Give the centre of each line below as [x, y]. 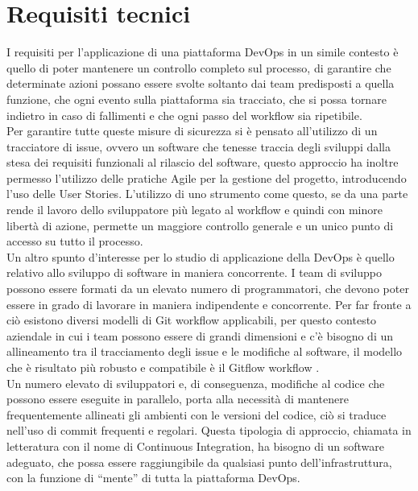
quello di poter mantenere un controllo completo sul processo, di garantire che [199, 67]
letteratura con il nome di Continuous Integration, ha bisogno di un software [196, 446]
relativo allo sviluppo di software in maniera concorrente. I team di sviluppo [194, 272]
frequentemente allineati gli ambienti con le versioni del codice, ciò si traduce [197, 414]
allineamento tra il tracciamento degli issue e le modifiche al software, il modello [205, 351]
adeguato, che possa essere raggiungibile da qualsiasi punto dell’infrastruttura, [199, 462]
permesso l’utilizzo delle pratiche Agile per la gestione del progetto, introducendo [207, 177]
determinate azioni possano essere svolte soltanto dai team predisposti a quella [201, 83]
